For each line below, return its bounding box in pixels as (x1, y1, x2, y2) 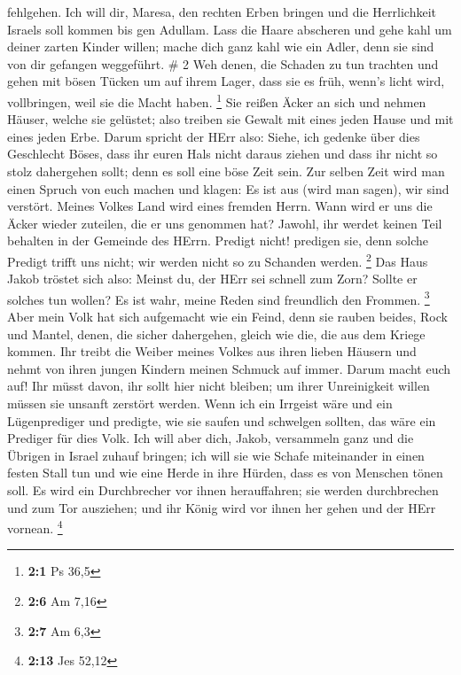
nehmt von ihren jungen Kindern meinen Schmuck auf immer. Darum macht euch (7, 359, 451, 377)
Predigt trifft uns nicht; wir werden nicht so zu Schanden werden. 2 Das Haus (7, 249, 428, 270)
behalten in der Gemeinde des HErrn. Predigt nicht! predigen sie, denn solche (7, 231, 428, 250)
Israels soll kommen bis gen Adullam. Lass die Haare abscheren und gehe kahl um (7, 19, 452, 38)
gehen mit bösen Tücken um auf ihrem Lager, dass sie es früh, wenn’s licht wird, (7, 72, 445, 90)
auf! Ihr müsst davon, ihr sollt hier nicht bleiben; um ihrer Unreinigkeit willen (7, 376, 430, 395)
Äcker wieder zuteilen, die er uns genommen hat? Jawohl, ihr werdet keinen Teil (7, 213, 442, 232)
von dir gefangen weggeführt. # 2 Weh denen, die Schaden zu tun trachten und (7, 54, 439, 73)
